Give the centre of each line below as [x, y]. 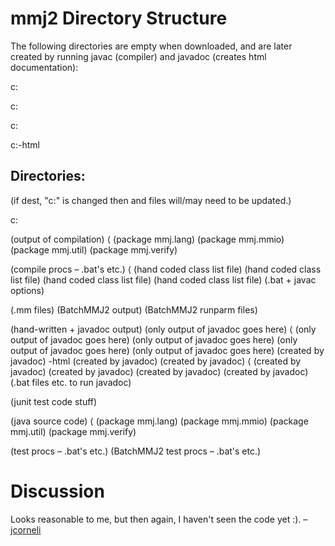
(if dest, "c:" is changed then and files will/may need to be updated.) [151, 200]
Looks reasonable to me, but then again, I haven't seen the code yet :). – [159, 519]
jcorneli [26, 529]
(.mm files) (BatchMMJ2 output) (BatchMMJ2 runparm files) [134, 309]
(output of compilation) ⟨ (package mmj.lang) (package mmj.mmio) [147, 239]
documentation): [44, 67]
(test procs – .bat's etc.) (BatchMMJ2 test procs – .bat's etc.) [136, 451]
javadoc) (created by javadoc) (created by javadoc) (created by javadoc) [159, 371]
